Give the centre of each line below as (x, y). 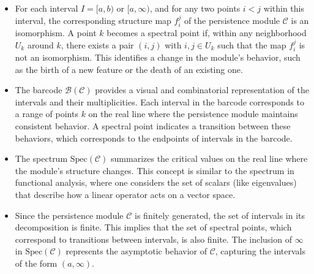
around (40, 44)
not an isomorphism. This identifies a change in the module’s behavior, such (158, 57)
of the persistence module (232, 20)
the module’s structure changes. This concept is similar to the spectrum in (155, 170)
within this (284, 8)
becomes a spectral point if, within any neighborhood (207, 33)
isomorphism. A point (56, 33)
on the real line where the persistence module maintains (193, 114)
